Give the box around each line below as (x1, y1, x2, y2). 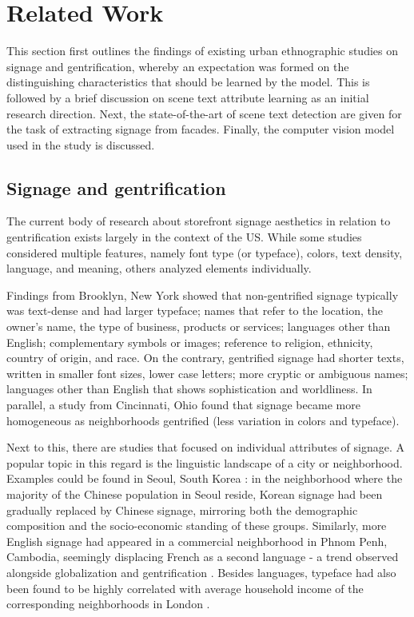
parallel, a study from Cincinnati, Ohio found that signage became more (6, 396, 360, 413)
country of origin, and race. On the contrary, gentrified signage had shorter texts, (6, 349, 404, 366)
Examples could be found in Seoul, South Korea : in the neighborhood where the (6, 470, 403, 487)
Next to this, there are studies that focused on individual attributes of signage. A (6, 439, 404, 456)
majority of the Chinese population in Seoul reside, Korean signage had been (6, 485, 383, 502)
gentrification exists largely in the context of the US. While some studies (6, 229, 362, 245)
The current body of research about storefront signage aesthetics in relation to (6, 213, 391, 229)
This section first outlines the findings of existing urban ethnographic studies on (6, 42, 398, 59)
